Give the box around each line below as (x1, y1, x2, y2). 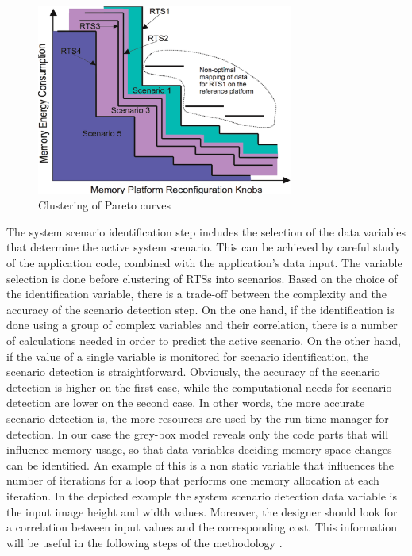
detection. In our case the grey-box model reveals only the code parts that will (6, 425, 389, 442)
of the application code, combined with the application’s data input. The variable (6, 255, 402, 270)
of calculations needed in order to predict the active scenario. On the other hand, (6, 332, 401, 348)
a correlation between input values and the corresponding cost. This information (6, 519, 398, 535)
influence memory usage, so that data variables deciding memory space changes (6, 441, 392, 458)
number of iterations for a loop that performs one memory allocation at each (6, 472, 379, 489)
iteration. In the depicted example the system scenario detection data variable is (6, 487, 397, 504)
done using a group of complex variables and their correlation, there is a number (6, 316, 398, 333)
